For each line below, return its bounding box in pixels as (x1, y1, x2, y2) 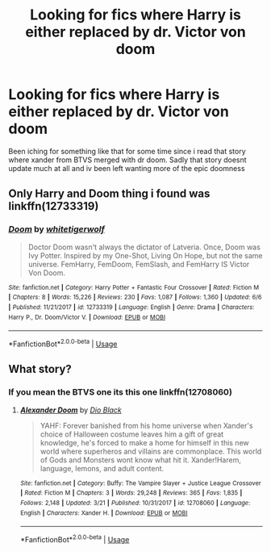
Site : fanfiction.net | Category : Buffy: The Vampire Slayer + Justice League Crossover (19, 479, 261, 487)
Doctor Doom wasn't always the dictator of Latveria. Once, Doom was (27, 242, 261, 252)
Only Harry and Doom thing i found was (8, 187, 211, 201)
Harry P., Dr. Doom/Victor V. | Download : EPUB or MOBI (8, 313, 166, 321)
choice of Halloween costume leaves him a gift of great (40, 429, 224, 439)
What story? (8, 362, 73, 376)
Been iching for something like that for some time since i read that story (8, 146, 246, 156)
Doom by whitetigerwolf (8, 224, 105, 235)
